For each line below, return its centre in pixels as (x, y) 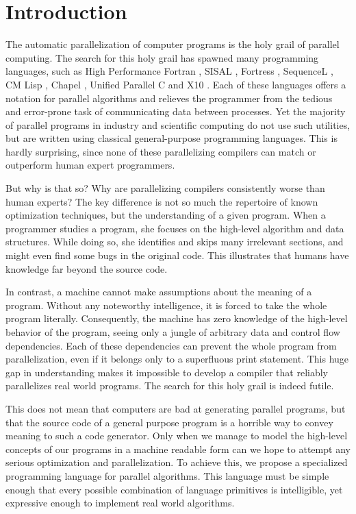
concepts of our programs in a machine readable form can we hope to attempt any (178, 449)
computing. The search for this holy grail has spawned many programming (162, 57)
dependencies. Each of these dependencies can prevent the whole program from (171, 345)
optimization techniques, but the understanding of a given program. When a (166, 215)
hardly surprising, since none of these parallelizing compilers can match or (161, 151)
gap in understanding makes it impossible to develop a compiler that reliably (167, 372)
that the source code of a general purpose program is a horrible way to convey (169, 422)
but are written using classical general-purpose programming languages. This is (171, 138)
